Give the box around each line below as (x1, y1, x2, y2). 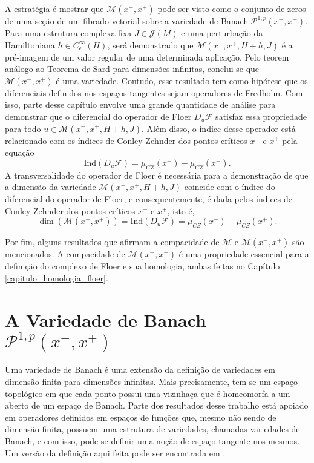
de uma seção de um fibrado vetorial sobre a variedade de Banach (5, 15, 249, 27)
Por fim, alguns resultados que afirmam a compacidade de (5, 235, 220, 248)
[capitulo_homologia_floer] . (5, 271, 108, 284)
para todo (5, 122, 41, 134)
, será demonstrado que (107, 38, 194, 51)
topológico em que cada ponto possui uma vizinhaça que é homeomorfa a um (5, 387, 290, 399)
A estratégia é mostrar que (5, 2, 104, 15)
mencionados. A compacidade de (5, 248, 125, 260)
